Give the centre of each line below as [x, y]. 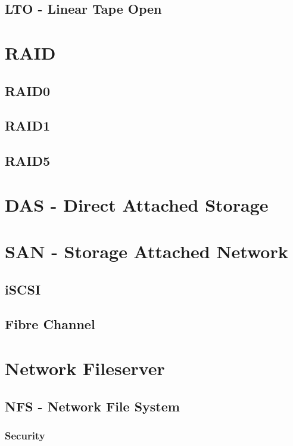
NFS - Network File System [92, 406]
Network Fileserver [85, 368]
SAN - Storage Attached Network [146, 251]
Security [25, 435]
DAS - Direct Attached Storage [137, 204]
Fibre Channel [50, 324]
